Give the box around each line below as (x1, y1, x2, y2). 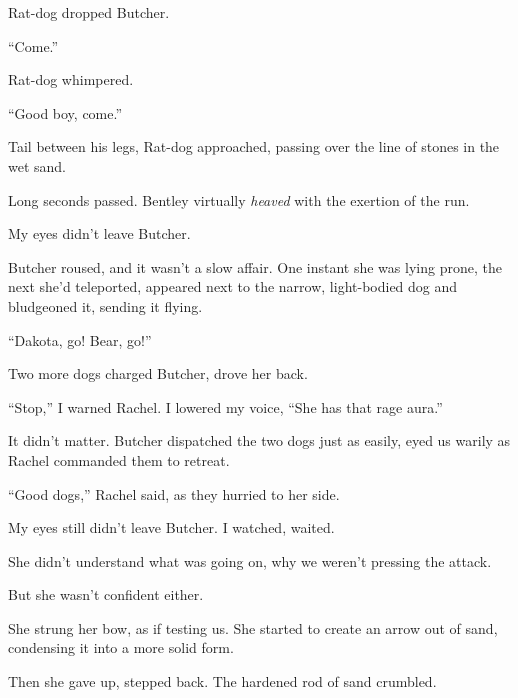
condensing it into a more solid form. (8, 637, 234, 658)
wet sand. (8, 155, 67, 176)
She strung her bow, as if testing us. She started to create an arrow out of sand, (8, 617, 498, 638)
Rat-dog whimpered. (8, 69, 134, 90)
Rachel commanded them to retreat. (8, 449, 230, 470)
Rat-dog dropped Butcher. (8, 2, 170, 22)
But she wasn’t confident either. (8, 584, 204, 605)
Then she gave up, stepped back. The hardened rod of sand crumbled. (8, 671, 437, 692)
